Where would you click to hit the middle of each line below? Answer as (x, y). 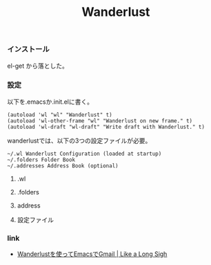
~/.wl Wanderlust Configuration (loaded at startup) (84, 154)
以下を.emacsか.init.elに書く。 (50, 102)
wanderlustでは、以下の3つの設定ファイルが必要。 (79, 140)
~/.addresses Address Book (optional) (63, 166)
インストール (28, 49)
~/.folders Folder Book (41, 160)
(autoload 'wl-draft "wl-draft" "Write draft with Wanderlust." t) (106, 127)
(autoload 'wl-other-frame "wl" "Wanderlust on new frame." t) (100, 121)
